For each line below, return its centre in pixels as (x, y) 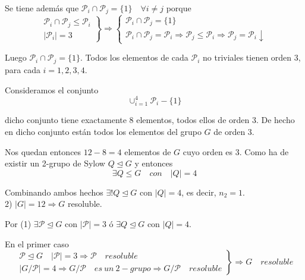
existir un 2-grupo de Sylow (55, 163)
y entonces (154, 163)
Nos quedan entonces (43, 151)
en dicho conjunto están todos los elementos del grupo (103, 131)
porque (179, 8)
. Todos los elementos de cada (134, 57)
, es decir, (199, 192)
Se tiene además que (42, 8)
